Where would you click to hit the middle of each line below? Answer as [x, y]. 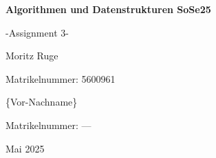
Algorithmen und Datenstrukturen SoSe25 [108, 9]
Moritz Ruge [32, 56]
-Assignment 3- [37, 32]
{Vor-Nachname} [42, 102]
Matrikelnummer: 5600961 [61, 78]
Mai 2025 [25, 148]
